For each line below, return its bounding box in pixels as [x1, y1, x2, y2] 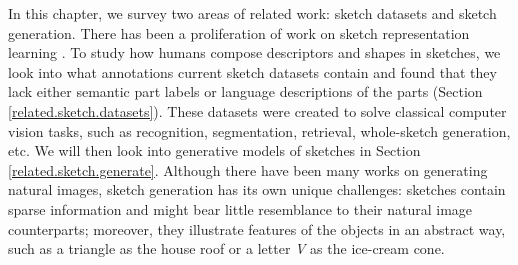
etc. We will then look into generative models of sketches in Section [8, 140, 421, 161]
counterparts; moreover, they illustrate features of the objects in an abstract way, [8, 218, 506, 239]
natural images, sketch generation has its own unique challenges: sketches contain [8, 179, 506, 200]
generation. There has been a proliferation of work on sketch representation [8, 22, 470, 43]
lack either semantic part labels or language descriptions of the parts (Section [8, 81, 483, 102]
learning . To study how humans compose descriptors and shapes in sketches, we [8, 42, 501, 63]
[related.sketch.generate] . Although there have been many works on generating [8, 159, 488, 180]
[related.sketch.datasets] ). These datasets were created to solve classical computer [8, 100, 507, 121]
